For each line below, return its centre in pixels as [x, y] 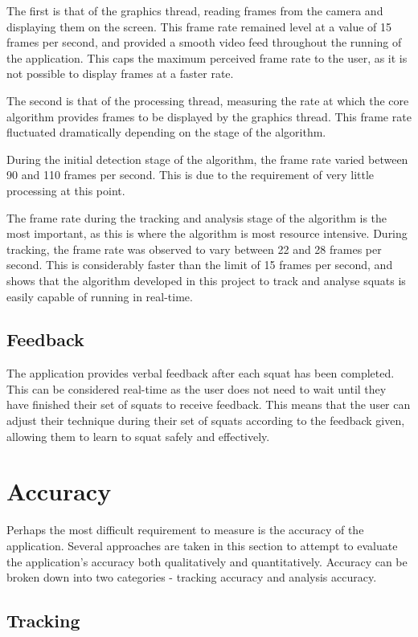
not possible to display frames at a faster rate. [120, 73]
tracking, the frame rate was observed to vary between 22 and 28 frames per [194, 249]
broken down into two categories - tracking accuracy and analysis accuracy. [192, 577]
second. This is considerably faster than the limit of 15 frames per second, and [200, 265]
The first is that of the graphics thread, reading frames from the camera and [195, 10]
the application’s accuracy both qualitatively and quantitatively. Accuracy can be [207, 561]
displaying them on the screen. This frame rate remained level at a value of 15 [199, 26]
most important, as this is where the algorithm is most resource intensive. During [207, 233]
